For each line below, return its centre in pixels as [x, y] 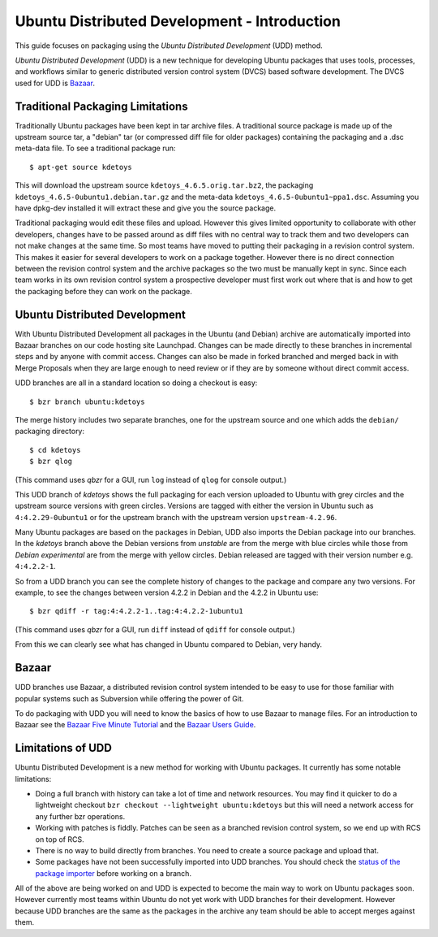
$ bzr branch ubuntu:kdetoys [87, 401]
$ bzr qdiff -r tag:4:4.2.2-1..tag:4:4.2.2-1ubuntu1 [136, 611]
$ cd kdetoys [55, 450]
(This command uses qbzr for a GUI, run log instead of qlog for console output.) [151, 479]
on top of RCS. [60, 839]
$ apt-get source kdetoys [81, 167]
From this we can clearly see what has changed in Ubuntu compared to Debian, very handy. [169, 644]
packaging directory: [50, 432]
